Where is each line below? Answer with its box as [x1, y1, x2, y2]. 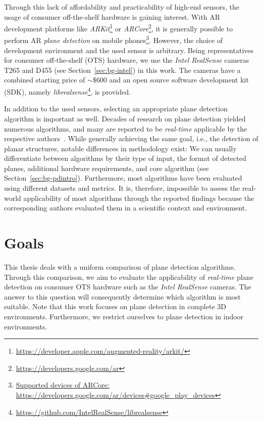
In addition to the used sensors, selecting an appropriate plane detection [4, 103, 228, 114]
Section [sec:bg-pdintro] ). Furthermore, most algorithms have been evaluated [4, 173, 242, 183]
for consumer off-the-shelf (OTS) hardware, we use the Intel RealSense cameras [4, 55, 249, 65]
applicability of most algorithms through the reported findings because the [23, 192, 254, 203]
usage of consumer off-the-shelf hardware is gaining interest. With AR [4, 11, 221, 22]
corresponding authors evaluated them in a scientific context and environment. [4, 202, 247, 213]
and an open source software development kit [109, 74, 249, 85]
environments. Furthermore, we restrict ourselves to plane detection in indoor [4, 311, 244, 321]
